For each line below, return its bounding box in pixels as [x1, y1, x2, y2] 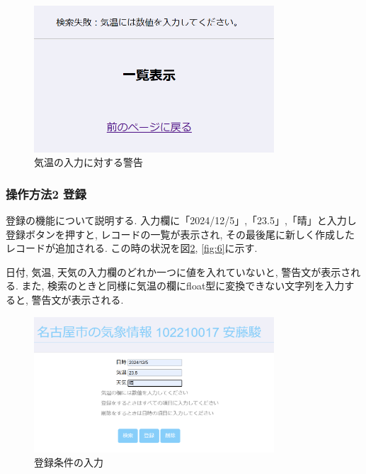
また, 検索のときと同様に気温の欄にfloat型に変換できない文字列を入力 [21, 278, 345, 293]
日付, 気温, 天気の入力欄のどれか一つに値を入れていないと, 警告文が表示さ [6, 264, 351, 279]
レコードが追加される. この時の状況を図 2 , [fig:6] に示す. [6, 241, 258, 255]
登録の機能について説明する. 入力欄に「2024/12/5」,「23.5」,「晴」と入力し [6, 213, 357, 228]
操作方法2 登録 [6, 184, 86, 202]
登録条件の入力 [34, 455, 103, 470]
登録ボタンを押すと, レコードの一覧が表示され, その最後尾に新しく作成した [6, 226, 355, 241]
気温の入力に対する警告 [34, 155, 143, 170]
